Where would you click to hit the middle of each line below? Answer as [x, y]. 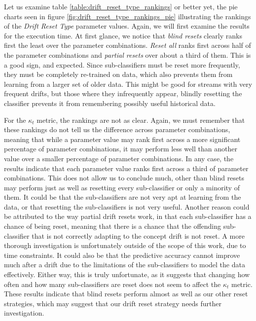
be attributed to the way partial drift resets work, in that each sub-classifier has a [128, 216]
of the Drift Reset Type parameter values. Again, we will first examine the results [127, 26]
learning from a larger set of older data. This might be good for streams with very [128, 84]
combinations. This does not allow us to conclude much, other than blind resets [124, 178]
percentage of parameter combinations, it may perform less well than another [121, 149]
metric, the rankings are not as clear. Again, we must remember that [141, 120]
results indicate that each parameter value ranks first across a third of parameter [126, 168]
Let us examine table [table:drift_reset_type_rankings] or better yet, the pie [121, 6]
